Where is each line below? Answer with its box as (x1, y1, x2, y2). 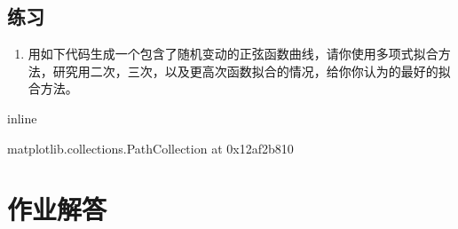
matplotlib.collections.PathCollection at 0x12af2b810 (7, 138, 294, 157)
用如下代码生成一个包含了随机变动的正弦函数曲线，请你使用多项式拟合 (28, 44, 438, 63)
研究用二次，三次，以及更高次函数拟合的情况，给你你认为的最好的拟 (52, 61, 451, 80)
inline (7, 108, 37, 127)
